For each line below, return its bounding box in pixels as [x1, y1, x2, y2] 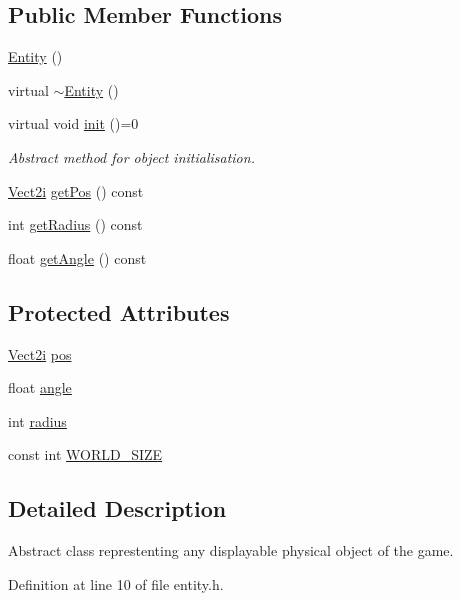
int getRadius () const [8, 214, 143, 235]
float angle [8, 377, 72, 398]
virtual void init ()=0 [8, 113, 139, 134]
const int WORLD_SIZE [8, 444, 163, 465]
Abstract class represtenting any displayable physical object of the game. [8, 540, 454, 561]
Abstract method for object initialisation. [8, 146, 255, 167]
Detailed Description [8, 493, 227, 524]
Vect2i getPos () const [8, 180, 144, 201]
